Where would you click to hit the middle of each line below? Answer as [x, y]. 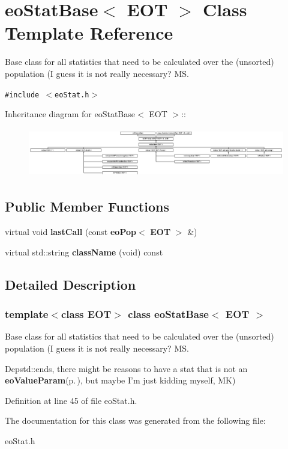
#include [22, 95]
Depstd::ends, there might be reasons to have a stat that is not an [126, 368]
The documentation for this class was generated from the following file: [135, 420]
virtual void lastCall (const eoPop [70, 232]
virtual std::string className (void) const [84, 252]
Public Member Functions [87, 206]
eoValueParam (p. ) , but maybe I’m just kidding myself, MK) [120, 380]
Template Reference [89, 33]
